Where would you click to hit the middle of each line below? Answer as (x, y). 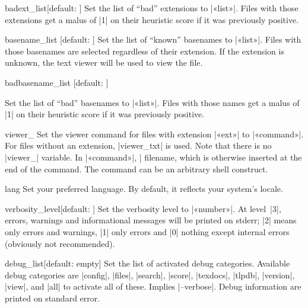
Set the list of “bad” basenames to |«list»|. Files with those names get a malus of (152, 102)
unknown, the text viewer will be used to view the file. (104, 62)
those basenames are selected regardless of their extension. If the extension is (145, 51)
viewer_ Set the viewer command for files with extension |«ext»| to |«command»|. (154, 134)
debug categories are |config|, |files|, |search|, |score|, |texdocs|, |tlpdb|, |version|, (150, 275)
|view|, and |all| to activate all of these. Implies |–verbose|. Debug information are (153, 286)
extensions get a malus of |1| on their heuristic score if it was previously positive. (152, 19)
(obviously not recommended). (60, 243)
